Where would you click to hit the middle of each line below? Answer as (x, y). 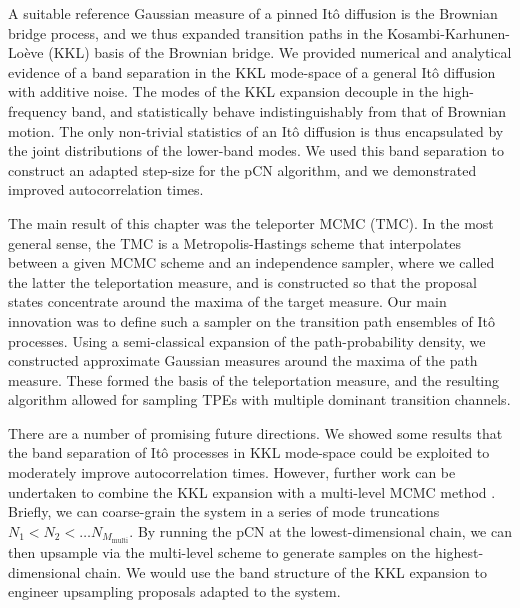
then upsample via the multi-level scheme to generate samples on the (219, 551)
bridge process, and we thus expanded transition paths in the (195, 32)
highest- (459, 551)
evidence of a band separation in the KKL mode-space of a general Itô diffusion (252, 71)
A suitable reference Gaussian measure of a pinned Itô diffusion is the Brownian (253, 13)
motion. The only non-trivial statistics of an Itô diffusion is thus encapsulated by (256, 130)
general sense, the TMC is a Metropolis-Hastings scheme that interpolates (234, 242)
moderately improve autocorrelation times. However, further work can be (232, 472)
